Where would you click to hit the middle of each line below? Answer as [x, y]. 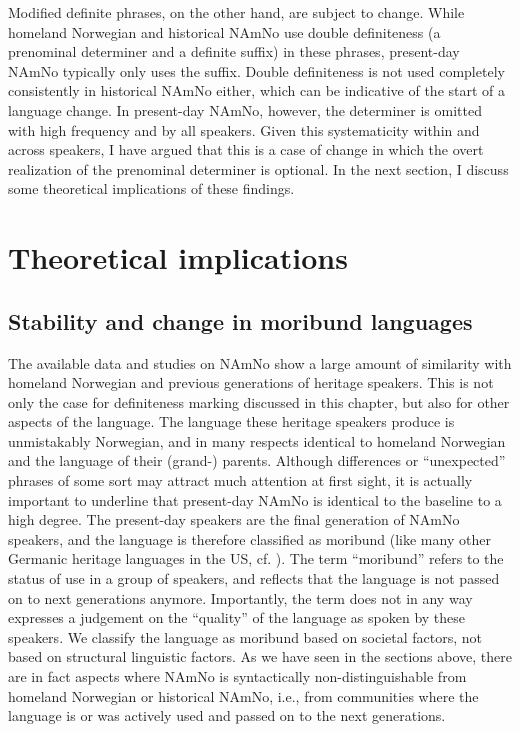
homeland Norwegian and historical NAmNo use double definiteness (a [224, 31]
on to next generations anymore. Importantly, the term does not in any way [240, 597]
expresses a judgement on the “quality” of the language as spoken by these [237, 617]
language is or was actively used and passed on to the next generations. [227, 715]
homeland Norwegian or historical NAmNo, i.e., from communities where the [243, 695]
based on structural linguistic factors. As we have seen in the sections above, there [260, 656]
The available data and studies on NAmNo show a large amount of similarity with [260, 362]
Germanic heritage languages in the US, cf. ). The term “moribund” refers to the [256, 558]
